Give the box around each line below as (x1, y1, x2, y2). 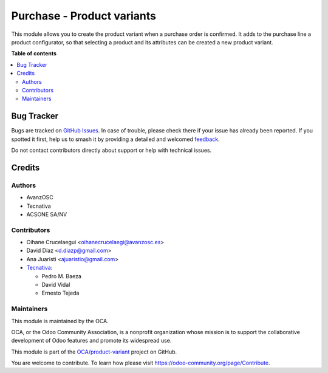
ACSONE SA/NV (26, 210, 67, 218)
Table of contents (11, 50, 57, 57)
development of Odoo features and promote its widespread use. (11, 337, 172, 344)
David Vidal (41, 281, 70, 288)
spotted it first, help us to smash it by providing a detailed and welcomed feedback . (11, 135, 220, 143)
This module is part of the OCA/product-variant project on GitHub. (11, 348, 177, 355)
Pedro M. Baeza (41, 272, 82, 279)
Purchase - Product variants (11, 9, 156, 22)
